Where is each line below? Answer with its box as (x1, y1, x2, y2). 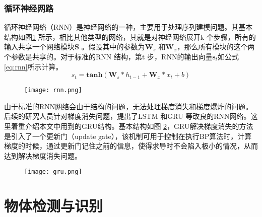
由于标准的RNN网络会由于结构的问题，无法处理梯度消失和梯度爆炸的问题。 (4, 101, 253, 111)
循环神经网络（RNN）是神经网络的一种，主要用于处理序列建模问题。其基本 (4, 22, 253, 32)
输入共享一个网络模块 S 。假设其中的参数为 (4, 41, 145, 52)
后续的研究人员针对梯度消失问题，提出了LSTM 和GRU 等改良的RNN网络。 (4, 111, 251, 121)
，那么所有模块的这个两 (177, 41, 255, 52)
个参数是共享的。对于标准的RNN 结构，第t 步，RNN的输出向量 (4, 51, 213, 61)
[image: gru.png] (24, 168, 82, 176)
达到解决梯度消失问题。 (4, 150, 82, 161)
